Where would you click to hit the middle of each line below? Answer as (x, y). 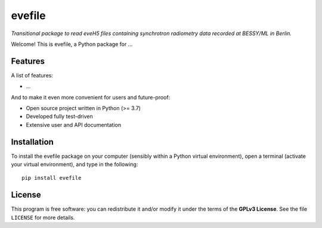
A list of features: (32, 75)
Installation (32, 142)
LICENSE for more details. (43, 217)
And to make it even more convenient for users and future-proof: (91, 97)
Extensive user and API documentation (74, 124)
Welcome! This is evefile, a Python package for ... (72, 44)
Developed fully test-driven (60, 117)
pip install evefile (52, 178)
